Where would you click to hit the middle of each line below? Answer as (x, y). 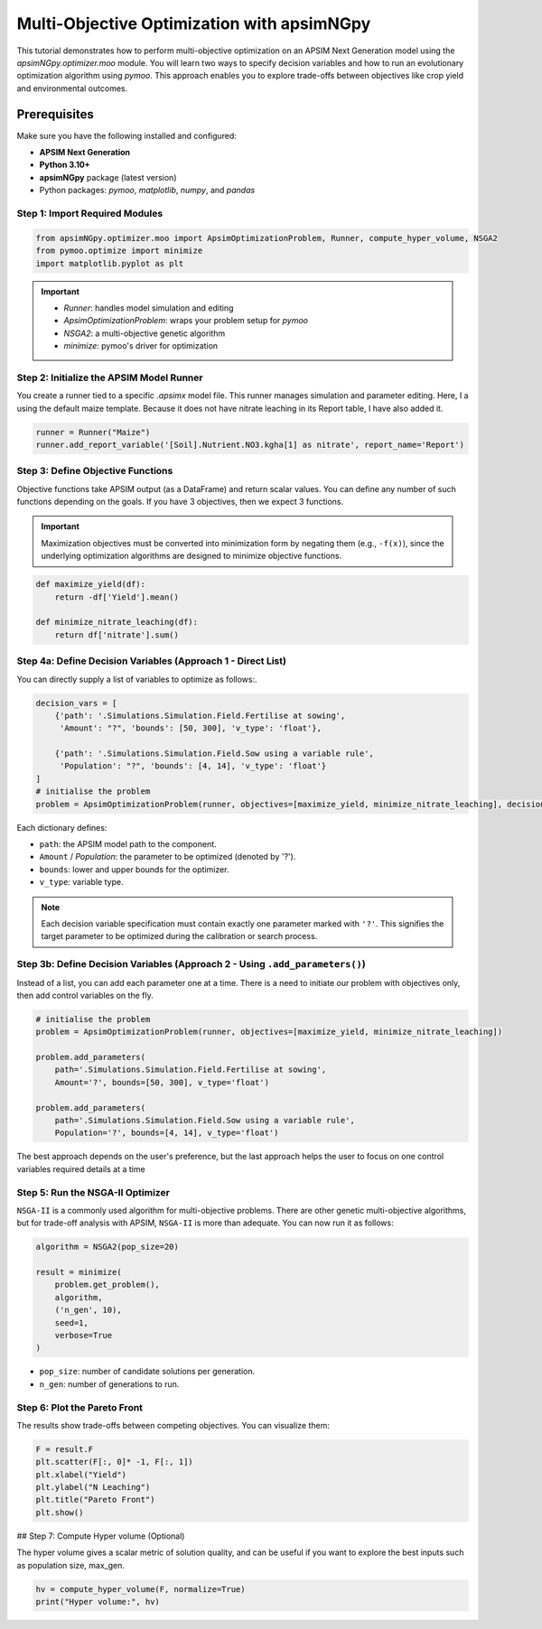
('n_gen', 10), (88, 1310)
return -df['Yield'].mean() (117, 597)
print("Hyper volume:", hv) (98, 1602)
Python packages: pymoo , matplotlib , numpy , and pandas (147, 191)
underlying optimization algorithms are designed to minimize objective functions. (192, 556)
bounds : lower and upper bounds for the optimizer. (134, 869)
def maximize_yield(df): (91, 584)
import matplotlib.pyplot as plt (110, 263)
